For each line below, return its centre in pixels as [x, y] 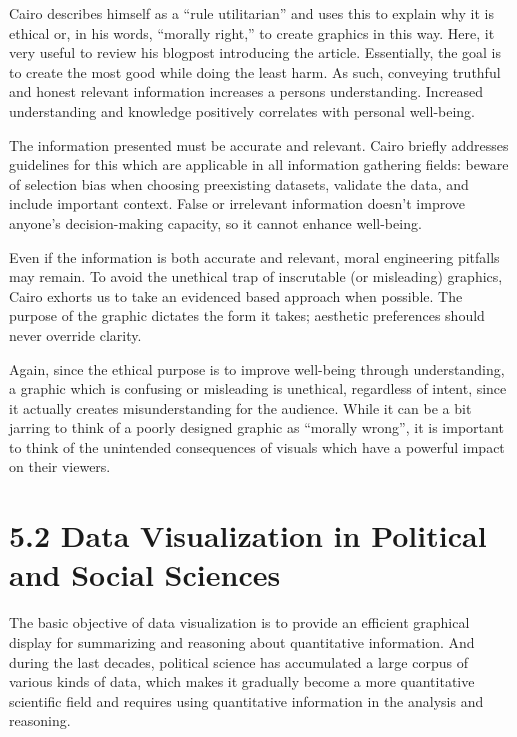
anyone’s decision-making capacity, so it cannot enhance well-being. [215, 222]
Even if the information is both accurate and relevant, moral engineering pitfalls [254, 256]
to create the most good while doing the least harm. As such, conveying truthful [255, 71]
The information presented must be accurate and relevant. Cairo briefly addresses [259, 144]
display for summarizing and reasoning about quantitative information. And [242, 641]
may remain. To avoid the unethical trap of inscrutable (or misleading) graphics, [256, 276]
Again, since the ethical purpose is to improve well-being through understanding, [257, 368]
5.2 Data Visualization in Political [248, 535]
